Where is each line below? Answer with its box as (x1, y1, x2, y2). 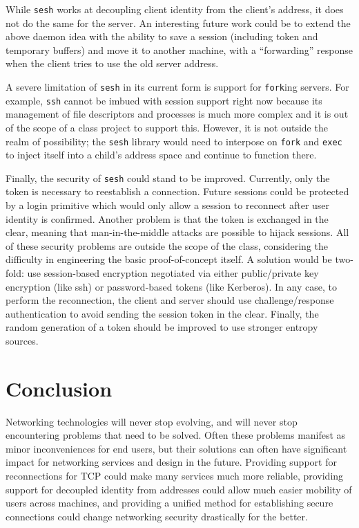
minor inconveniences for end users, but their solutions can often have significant (6, 441, 347, 455)
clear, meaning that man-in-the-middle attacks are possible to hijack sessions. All (6, 225, 349, 239)
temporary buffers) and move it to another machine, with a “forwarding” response (6, 42, 353, 57)
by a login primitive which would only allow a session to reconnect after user (6, 198, 330, 212)
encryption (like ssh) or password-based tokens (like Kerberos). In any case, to (6, 279, 337, 293)
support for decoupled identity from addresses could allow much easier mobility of (6, 482, 352, 496)
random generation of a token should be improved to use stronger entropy (6, 320, 318, 334)
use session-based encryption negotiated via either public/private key (27, 266, 319, 280)
